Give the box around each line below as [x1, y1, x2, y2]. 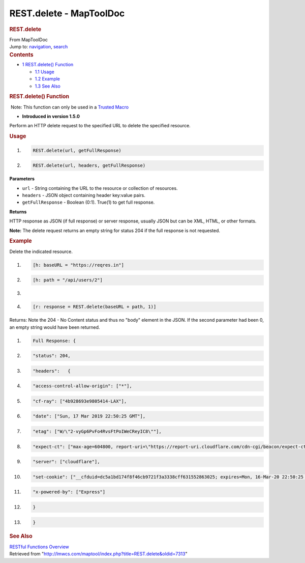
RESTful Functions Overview [9, 544, 70, 550]
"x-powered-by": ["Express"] [33, 489, 106, 495]
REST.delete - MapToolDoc [9, 8, 125, 19]
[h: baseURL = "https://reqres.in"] [33, 262, 125, 268]
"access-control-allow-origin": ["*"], [33, 383, 132, 389]
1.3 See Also [35, 83, 61, 89]
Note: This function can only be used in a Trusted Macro [10, 104, 129, 110]
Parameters [9, 176, 35, 182]
